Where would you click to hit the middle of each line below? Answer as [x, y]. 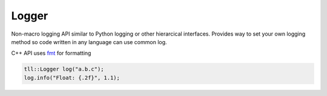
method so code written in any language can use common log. [89, 42]
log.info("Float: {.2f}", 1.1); [72, 78]
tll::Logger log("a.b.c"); [64, 69]
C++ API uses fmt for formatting [51, 53]
